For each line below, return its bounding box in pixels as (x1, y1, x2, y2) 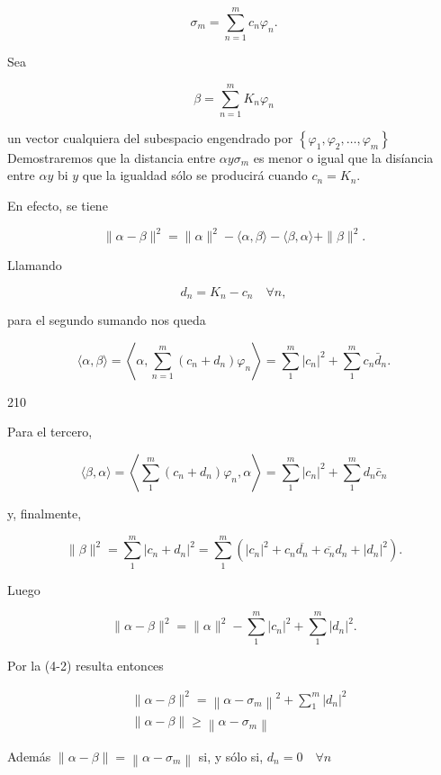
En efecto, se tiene (7, 196, 108, 215)
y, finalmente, (7, 503, 82, 522)
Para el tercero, (7, 422, 93, 441)
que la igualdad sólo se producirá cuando (82, 166, 308, 185)
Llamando (7, 256, 62, 275)
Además (7, 746, 51, 765)
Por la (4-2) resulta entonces (7, 656, 164, 675)
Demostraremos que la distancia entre (7, 148, 216, 167)
